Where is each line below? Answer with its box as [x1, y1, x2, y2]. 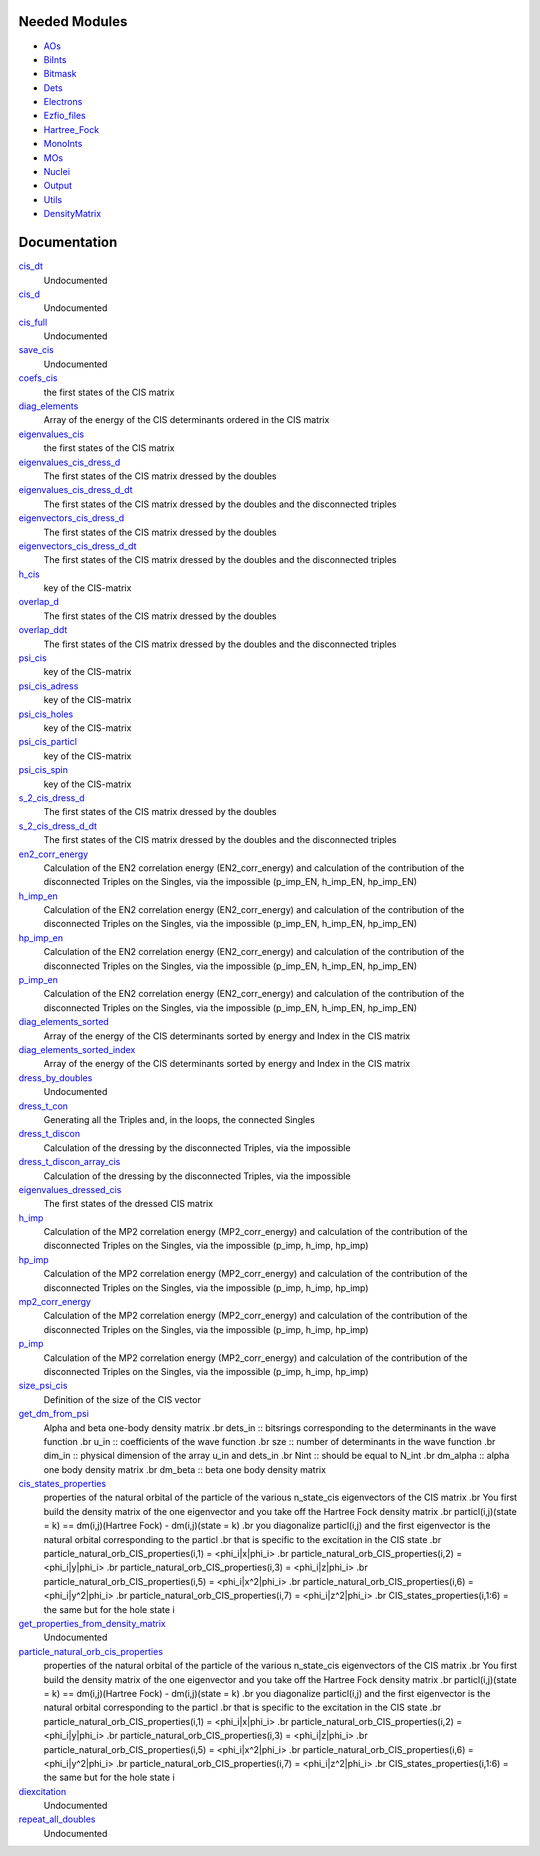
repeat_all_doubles [18, 1813, 96, 1825]
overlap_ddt [18, 624, 68, 636]
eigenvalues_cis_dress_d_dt [18, 484, 134, 496]
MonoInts [43, 138, 83, 150]
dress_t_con [18, 1100, 69, 1112]
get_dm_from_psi [18, 1408, 90, 1420]
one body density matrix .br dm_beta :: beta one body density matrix [43, 1463, 327, 1475]
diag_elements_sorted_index [18, 1043, 136, 1055]
